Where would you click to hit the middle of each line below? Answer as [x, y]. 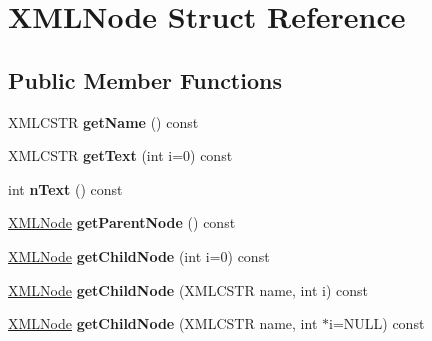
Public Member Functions [145, 79]
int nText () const [65, 188]
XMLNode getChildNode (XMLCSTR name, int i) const [188, 289]
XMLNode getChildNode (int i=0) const [139, 255]
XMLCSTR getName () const [103, 121]
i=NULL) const [377, 323]
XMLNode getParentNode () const [122, 222]
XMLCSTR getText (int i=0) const [120, 155]
